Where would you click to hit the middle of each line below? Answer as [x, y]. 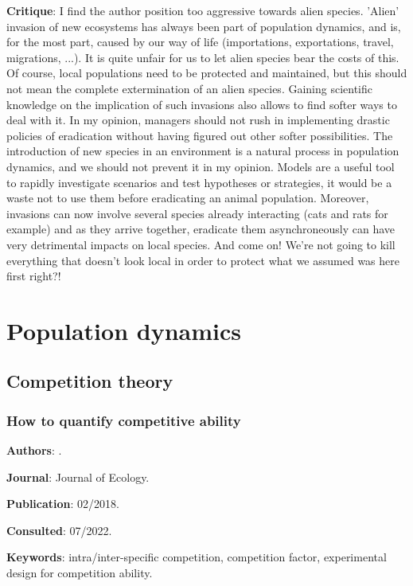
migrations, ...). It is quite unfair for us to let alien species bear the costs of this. [203, 57]
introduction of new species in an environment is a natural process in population [203, 151]
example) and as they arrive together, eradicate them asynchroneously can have [201, 229]
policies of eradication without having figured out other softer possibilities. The [200, 135]
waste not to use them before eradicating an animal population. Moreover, [188, 198]
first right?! [34, 276]
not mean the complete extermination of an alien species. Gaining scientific [190, 88]
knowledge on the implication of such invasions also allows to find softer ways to [202, 104]
